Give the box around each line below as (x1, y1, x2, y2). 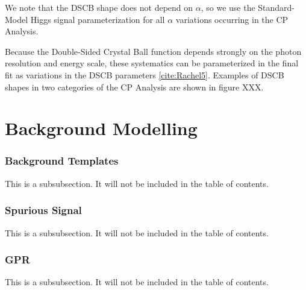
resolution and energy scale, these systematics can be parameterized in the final (5, 57, 299, 69)
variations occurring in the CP (175, 13, 289, 25)
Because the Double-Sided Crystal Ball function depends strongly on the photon (5, 45, 302, 57)
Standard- (258, 1, 295, 13)
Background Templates (5, 153, 119, 168)
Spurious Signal (5, 203, 82, 218)
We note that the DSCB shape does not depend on (5, 1, 193, 13)
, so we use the (201, 1, 255, 13)
